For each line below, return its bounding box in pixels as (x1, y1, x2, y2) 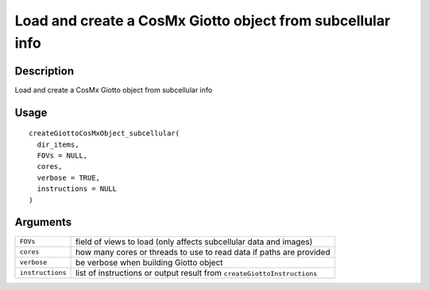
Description (14, 64, 75, 78)
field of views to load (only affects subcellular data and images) (75, 236, 313, 247)
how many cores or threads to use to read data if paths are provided (75, 246, 330, 258)
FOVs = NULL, (37, 151, 88, 160)
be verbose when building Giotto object (75, 257, 223, 268)
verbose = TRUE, (37, 173, 101, 182)
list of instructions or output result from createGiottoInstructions (75, 267, 318, 278)
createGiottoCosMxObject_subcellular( (29, 129, 180, 138)
